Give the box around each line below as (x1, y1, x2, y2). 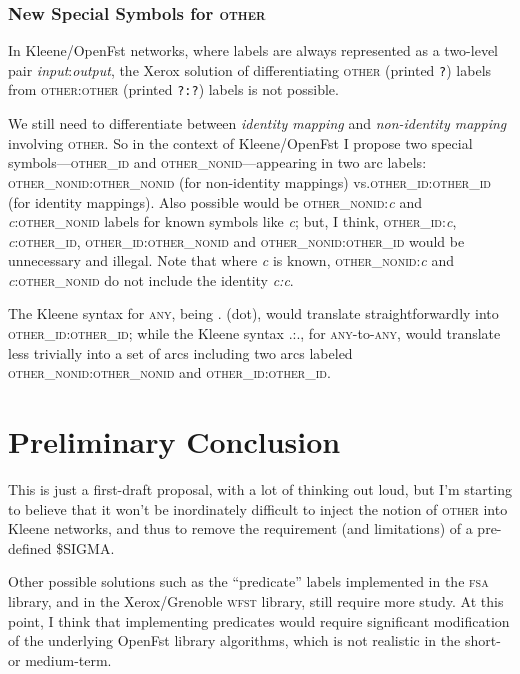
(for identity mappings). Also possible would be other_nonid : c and (8, 191, 422, 212)
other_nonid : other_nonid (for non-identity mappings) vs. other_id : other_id (8, 171, 491, 192)
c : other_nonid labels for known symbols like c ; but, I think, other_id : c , (8, 211, 457, 232)
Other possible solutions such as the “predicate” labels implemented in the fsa (8, 571, 489, 592)
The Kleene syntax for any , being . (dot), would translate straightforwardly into (8, 303, 499, 324)
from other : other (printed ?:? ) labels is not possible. (8, 79, 339, 100)
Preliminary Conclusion (8, 421, 341, 462)
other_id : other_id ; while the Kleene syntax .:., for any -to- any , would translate (8, 323, 501, 344)
